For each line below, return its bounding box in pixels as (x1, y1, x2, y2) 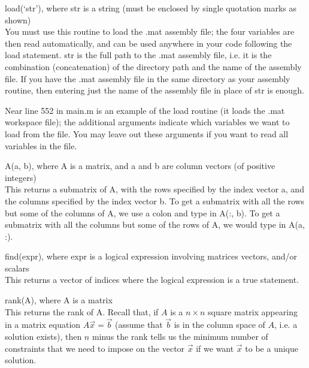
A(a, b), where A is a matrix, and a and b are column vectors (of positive (5, 159, 275, 172)
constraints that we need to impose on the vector (5, 342, 185, 354)
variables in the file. (5, 139, 77, 152)
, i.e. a (274, 318, 298, 331)
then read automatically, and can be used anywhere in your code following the (5, 37, 292, 49)
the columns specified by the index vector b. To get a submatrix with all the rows (5, 194, 305, 207)
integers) (5, 171, 37, 183)
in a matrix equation (5, 318, 81, 331)
